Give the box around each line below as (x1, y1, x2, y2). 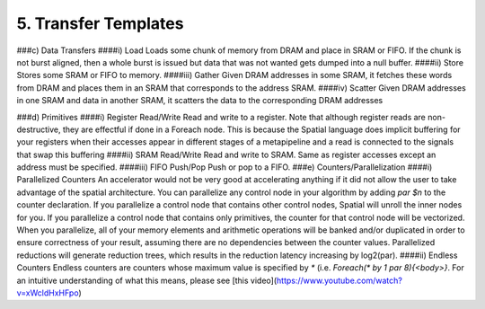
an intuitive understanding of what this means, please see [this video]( (16, 275, 278, 286)
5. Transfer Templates (16, 13, 184, 33)
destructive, (16, 124, 62, 135)
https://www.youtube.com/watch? (276, 275, 403, 286)
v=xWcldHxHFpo (16, 287, 79, 298)
